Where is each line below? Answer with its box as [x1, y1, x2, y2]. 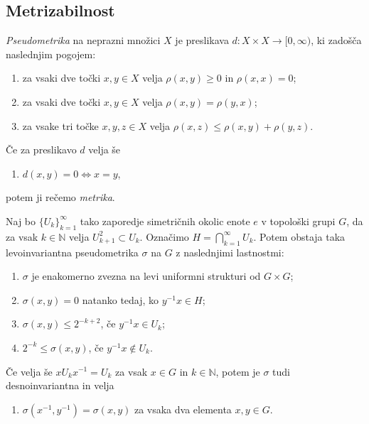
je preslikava [175, 33, 229, 48]
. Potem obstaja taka [253, 229, 346, 244]
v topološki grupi [261, 213, 336, 228]
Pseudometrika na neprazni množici [6, 33, 161, 48]
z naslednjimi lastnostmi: [176, 244, 284, 259]
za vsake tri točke [22, 118, 99, 133]
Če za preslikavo [6, 142, 77, 157]
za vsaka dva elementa [134, 401, 232, 416]
